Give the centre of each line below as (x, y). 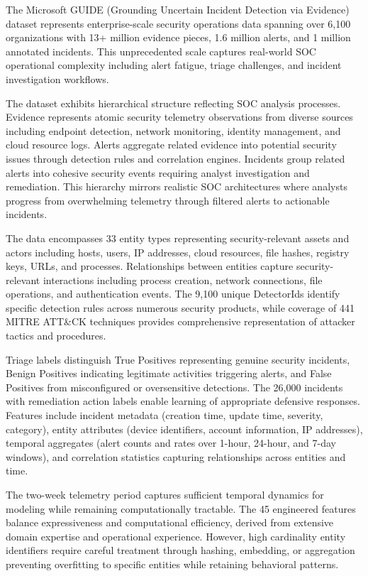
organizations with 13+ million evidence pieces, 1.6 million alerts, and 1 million (178, 37)
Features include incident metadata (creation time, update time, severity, (165, 415)
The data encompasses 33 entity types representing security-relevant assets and (178, 238)
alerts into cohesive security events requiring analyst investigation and (158, 172)
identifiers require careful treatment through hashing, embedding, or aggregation (180, 550)
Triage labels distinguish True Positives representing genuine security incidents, (178, 359)
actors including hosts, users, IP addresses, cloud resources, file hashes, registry (178, 252)
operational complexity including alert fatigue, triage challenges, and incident (174, 65)
